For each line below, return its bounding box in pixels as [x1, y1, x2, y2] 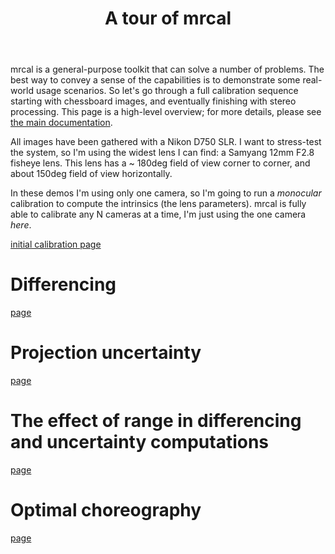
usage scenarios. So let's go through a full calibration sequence [35, 85, 299, 97]
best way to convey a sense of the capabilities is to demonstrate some [10, 74, 301, 86]
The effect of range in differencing [10, 410, 302, 432]
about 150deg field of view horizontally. [10, 168, 173, 180]
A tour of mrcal [104, 7, 232, 30]
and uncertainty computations [10, 431, 270, 454]
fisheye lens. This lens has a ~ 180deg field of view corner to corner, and [10, 157, 311, 169]
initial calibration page [10, 238, 102, 251]
